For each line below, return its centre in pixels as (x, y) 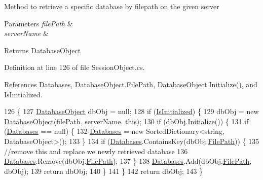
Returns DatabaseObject (43, 50)
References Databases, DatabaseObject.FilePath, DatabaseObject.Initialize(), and (131, 84)
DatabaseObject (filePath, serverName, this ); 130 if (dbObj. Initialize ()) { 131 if (126, 121)
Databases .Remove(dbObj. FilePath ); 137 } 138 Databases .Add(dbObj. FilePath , (128, 161)
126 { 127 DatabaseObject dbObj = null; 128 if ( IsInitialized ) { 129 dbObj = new (131, 111)
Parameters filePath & (39, 23)
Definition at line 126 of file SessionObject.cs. (74, 67)
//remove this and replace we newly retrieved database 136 (96, 151)
